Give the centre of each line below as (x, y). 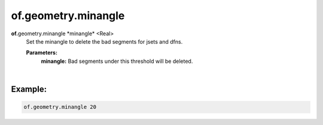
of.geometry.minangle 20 (60, 107)
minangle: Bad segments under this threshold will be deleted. (117, 61)
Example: (29, 89)
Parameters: (42, 53)
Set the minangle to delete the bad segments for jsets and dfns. (104, 41)
